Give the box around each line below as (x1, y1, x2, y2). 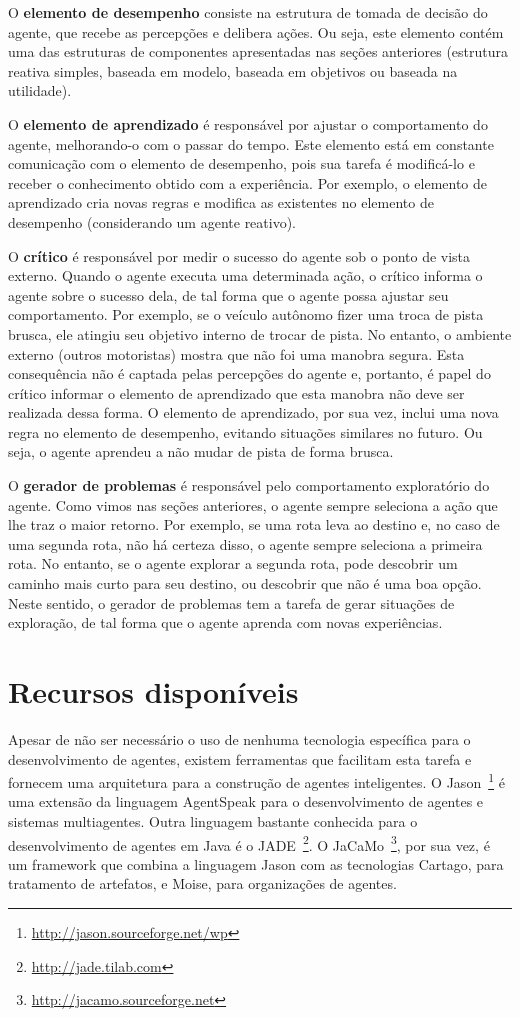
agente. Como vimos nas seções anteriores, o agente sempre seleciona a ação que (8, 494, 498, 515)
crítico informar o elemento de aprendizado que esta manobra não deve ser (8, 382, 465, 403)
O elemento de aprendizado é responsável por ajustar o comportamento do (8, 113, 488, 134)
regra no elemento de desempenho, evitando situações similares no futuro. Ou (8, 421, 483, 442)
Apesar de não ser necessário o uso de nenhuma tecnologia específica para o (8, 728, 471, 749)
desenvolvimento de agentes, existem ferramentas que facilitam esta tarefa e (8, 748, 472, 769)
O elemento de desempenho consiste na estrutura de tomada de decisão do (8, 2, 488, 22)
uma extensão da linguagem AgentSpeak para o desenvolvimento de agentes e (8, 791, 484, 812)
